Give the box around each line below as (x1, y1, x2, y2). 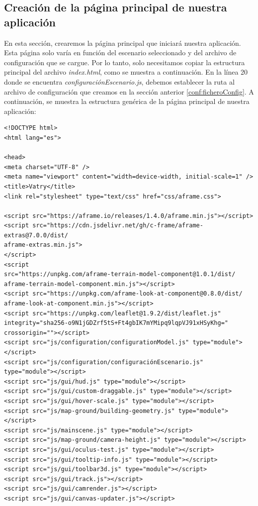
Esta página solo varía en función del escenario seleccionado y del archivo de (4, 47, 237, 58)
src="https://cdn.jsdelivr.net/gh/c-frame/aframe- (32, 222, 203, 229)
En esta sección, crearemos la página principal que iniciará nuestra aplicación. (4, 37, 241, 48)
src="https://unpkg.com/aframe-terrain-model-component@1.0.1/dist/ (4, 271, 236, 278)
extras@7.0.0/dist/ (4, 231, 68, 239)
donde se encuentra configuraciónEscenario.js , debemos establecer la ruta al (4, 76, 235, 87)
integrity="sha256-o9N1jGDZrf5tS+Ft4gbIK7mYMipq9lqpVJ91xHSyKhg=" (4, 319, 229, 327)
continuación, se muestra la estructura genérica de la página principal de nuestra (4, 96, 250, 106)
